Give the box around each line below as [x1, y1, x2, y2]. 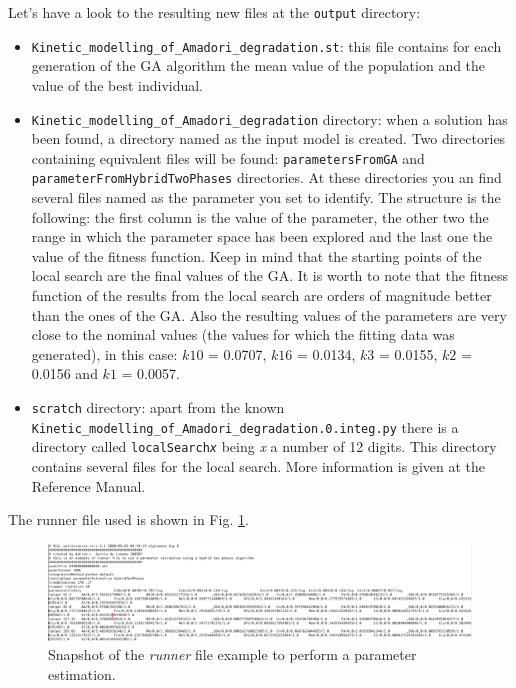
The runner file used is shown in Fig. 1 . [8, 509, 249, 530]
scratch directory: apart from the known [31, 397, 285, 417]
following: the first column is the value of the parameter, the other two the [31, 206, 489, 227]
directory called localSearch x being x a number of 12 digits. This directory [31, 436, 497, 457]
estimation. [48, 663, 116, 684]
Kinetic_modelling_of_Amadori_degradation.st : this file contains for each [31, 35, 502, 56]
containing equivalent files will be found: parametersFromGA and [31, 147, 425, 168]
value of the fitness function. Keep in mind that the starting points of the [31, 245, 482, 266]
